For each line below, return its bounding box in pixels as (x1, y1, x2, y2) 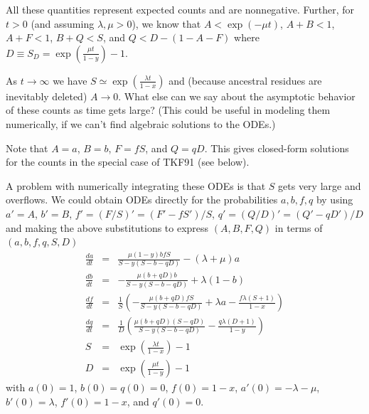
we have (53, 73, 87, 87)
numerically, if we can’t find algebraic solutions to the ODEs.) (6, 116, 276, 131)
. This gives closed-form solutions (204, 140, 349, 155)
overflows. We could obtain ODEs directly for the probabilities (6, 192, 278, 207)
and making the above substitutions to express (6, 220, 209, 235)
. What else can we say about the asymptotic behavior (118, 88, 355, 103)
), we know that (132, 16, 201, 31)
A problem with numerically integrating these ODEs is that (6, 178, 266, 193)
